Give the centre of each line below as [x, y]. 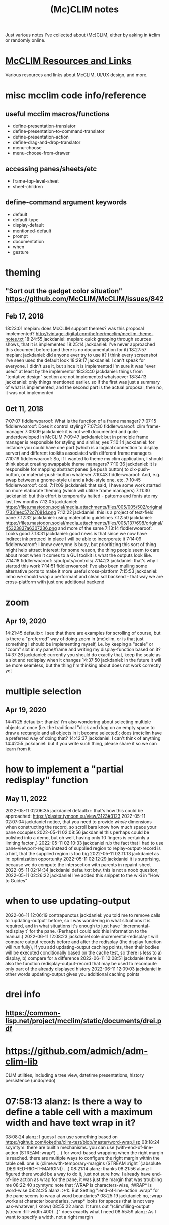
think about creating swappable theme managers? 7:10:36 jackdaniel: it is [81, 464]
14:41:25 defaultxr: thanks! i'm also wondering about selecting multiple [78, 722]
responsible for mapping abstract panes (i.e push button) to [67, 469]
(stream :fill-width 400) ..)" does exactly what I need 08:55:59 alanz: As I [81, 1212]
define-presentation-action [40, 137]
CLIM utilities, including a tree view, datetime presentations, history [75, 1075]
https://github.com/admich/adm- [77, 1051]
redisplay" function [47, 780]
